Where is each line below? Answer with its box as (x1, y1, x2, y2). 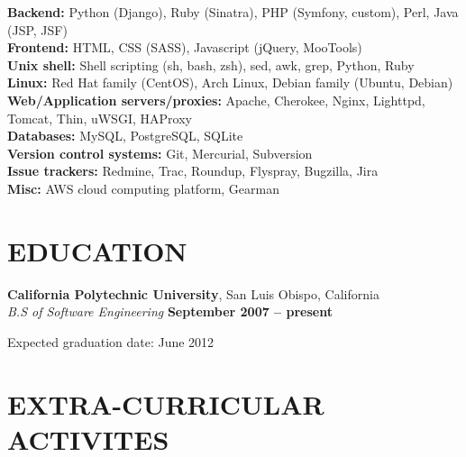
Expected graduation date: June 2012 (7, 332, 215, 351)
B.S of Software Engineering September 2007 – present (7, 302, 333, 321)
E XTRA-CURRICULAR (7, 385, 324, 422)
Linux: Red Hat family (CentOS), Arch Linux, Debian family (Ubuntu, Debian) (7, 73, 453, 92)
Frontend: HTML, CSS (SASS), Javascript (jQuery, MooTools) (7, 38, 362, 57)
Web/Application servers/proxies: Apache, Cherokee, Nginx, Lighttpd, (7, 90, 425, 109)
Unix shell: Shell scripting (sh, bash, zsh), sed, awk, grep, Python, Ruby (7, 55, 415, 74)
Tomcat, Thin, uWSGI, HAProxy (7, 108, 192, 127)
